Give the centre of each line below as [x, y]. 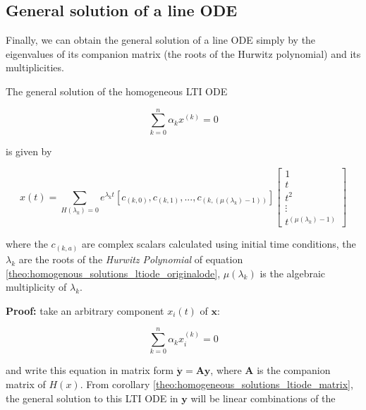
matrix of [26, 384]
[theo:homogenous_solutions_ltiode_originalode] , [113, 273]
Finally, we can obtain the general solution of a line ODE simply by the [161, 40]
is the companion [294, 370]
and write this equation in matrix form [90, 370]
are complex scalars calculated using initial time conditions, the [219, 244]
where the [27, 244]
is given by [29, 151]
